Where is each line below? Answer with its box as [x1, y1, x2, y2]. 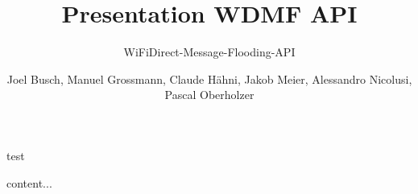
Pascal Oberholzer [164, 86, 255, 103]
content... [6, 174, 52, 191]
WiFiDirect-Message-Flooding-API [123, 43, 296, 60]
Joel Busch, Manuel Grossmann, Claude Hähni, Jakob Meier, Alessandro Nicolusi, [6, 70, 412, 87]
